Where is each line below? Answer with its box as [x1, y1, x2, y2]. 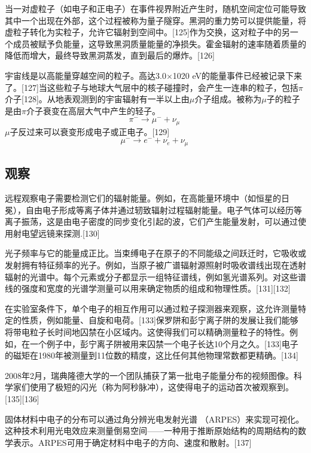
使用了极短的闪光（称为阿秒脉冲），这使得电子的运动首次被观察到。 [29, 381, 294, 393]
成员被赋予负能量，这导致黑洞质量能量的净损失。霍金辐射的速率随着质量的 [13, 37, 306, 50]
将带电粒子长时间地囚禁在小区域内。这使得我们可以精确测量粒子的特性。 [5, 325, 289, 338]
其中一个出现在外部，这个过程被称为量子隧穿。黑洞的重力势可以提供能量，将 [5, 14, 306, 26]
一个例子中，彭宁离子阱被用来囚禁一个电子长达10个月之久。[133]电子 [29, 337, 298, 350]
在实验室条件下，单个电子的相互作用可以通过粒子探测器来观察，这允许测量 [5, 302, 298, 314]
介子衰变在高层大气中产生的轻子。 [26, 104, 160, 117]
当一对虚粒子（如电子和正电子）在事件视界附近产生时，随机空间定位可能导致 [5, 2, 306, 14]
